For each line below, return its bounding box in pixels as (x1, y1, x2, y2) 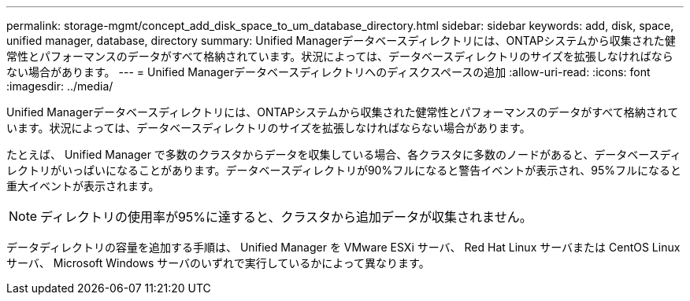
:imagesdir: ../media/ (6, 79, 113, 93)
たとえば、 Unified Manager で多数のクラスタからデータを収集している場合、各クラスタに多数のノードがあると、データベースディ (6, 148, 681, 161)
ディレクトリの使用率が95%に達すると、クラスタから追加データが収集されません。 (40, 209, 532, 225)
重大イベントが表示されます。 (6, 179, 160, 193)
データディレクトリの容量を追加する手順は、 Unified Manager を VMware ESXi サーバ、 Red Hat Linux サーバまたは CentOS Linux (6, 240, 681, 254)
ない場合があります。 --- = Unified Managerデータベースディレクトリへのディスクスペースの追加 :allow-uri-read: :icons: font (6, 65, 651, 79)
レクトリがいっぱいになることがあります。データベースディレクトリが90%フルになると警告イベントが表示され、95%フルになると (6, 163, 682, 177)
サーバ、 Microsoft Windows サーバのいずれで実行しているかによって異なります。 (6, 256, 430, 270)
